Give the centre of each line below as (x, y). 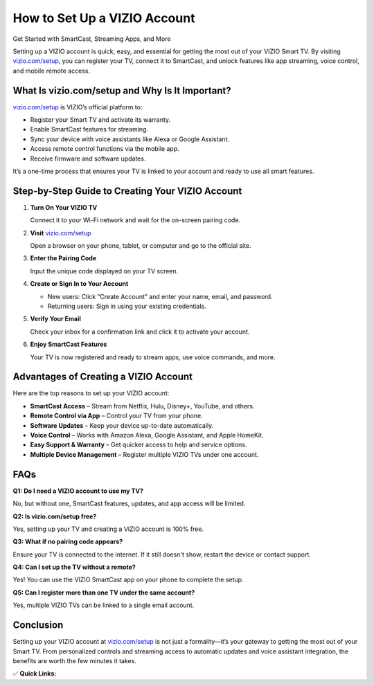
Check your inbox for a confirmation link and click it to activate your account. (140, 332)
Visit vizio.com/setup (61, 233)
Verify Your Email (55, 319)
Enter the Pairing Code (63, 258)
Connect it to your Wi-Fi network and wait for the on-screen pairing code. (135, 220)
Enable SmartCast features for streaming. (89, 129)
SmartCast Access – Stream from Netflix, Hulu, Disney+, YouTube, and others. (142, 406)
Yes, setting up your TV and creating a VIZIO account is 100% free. (108, 529)
